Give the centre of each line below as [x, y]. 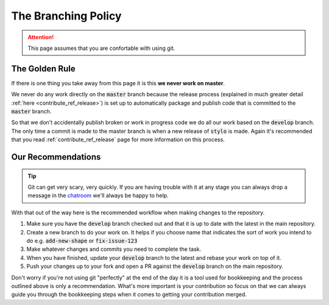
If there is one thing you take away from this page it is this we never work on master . [118, 83]
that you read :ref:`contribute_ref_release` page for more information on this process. [118, 139]
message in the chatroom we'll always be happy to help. [98, 195]
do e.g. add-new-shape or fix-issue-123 [82, 240]
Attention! [41, 37]
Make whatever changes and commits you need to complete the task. [114, 249]
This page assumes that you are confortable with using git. [101, 48]
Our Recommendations [56, 157]
